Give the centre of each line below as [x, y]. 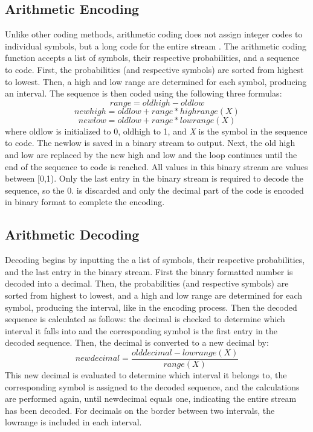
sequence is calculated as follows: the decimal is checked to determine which [145, 319]
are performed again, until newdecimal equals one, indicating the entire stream [151, 399]
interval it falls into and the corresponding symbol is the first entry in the [141, 330]
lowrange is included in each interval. [73, 422]
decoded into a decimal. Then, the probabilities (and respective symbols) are [147, 283]
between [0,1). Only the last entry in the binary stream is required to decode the [154, 178]
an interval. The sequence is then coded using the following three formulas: [144, 93]
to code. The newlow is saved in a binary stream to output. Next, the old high [150, 143]
